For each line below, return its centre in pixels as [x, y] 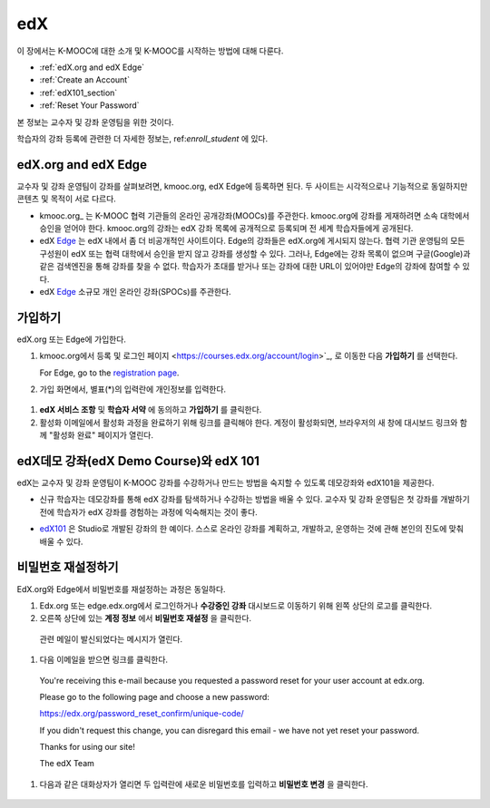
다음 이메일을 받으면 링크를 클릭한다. [103, 660]
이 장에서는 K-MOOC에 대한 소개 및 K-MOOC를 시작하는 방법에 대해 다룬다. [150, 51]
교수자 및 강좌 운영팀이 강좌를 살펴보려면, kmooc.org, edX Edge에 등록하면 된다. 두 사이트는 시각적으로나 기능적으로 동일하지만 [242, 186]
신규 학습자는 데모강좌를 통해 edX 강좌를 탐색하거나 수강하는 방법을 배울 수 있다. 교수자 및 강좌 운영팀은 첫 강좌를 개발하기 [255, 500]
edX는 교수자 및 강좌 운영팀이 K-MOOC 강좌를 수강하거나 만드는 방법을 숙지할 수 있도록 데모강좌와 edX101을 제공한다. [225, 483]
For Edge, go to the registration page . [109, 373]
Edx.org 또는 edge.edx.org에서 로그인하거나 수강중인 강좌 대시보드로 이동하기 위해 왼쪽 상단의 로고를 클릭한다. [236, 605]
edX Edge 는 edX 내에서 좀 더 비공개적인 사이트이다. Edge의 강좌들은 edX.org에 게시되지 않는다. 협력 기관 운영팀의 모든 [252, 241]
